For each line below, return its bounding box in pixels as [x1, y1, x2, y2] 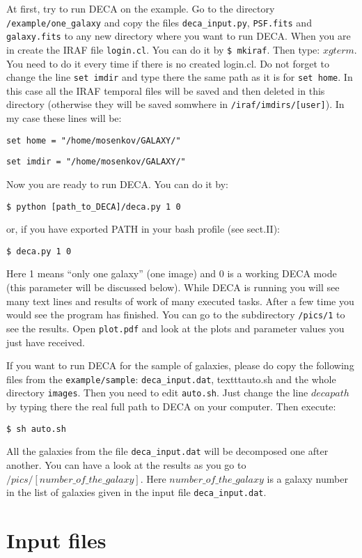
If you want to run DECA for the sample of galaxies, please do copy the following [6, 358, 354, 373]
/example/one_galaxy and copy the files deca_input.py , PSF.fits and [6, 15, 312, 29]
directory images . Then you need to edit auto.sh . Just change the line [6, 385, 308, 400]
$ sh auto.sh [6, 424, 66, 434]
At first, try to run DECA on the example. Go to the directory [6, 1, 275, 15]
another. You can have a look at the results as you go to [6, 457, 246, 472]
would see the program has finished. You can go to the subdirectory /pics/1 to [6, 307, 345, 322]
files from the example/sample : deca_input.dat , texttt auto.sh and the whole [6, 371, 336, 386]
